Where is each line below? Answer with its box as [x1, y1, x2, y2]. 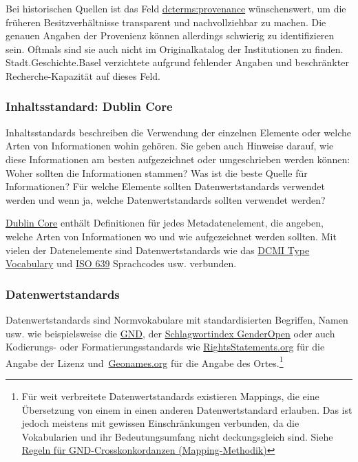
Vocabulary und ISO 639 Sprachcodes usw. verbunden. [6, 256, 237, 271]
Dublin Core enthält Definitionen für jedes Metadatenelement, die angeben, [6, 216, 324, 230]
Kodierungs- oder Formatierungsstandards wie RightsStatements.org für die [6, 339, 325, 354]
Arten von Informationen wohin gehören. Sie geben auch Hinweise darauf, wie [6, 138, 334, 153]
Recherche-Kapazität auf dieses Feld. [6, 68, 160, 83]
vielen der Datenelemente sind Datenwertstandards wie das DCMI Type [6, 242, 310, 257]
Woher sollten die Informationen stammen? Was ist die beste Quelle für [6, 165, 308, 180]
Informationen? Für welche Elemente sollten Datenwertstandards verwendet [6, 179, 325, 193]
